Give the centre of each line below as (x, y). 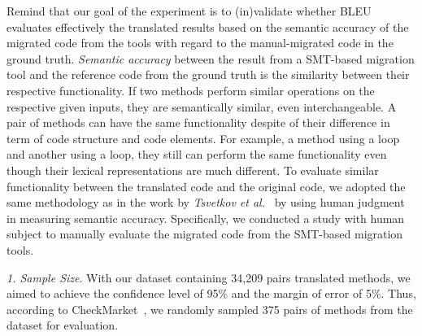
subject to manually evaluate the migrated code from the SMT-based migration (205, 234)
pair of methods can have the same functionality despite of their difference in (198, 122)
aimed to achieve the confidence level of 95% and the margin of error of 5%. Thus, (211, 293)
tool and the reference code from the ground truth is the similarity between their (208, 74)
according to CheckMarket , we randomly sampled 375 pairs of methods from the (210, 309)
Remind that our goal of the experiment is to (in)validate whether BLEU (189, 11)
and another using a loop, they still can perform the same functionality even (197, 154)
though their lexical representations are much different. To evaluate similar (193, 170)
